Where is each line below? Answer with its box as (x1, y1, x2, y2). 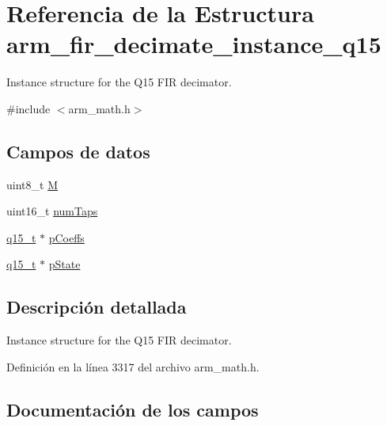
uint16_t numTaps (6, 203, 98, 219)
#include (6, 100, 51, 116)
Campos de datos (6, 139, 150, 163)
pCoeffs (48, 229, 85, 245)
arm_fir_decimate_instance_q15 (6, 28, 381, 60)
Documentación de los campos (6, 397, 259, 421)
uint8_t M (6, 176, 58, 192)
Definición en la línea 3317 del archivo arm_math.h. (6, 358, 260, 375)
